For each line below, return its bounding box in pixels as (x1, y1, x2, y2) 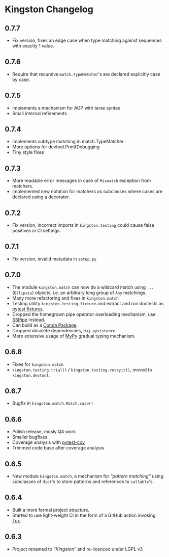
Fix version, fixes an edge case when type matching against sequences (12, 37, 162, 43)
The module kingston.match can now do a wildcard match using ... (12, 284, 154, 290)
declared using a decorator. (12, 194, 70, 200)
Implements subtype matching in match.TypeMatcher (12, 139, 124, 145)
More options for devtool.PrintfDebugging (12, 144, 100, 150)
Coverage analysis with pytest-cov (12, 439, 85, 445)
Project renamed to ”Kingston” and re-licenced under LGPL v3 (12, 546, 143, 552)
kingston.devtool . (12, 372, 50, 378)
